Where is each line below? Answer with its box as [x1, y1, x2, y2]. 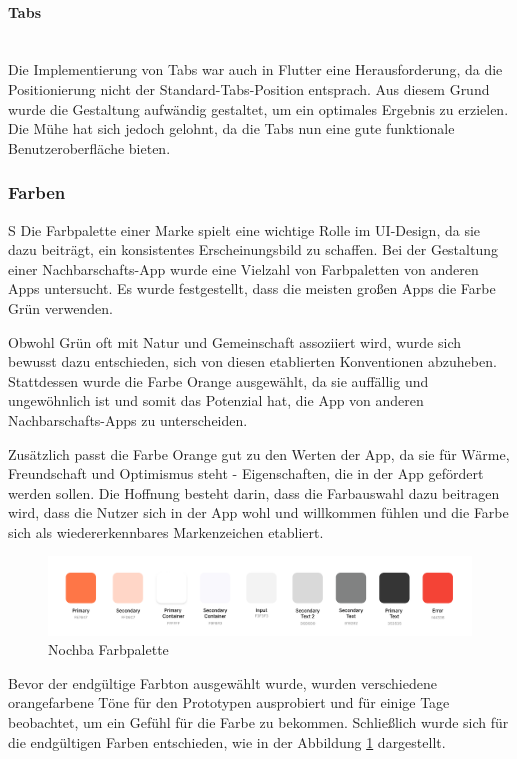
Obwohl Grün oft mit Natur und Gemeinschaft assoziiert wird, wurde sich [8, 331, 461, 352]
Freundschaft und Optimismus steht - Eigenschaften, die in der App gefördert [8, 463, 484, 484]
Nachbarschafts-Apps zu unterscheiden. [8, 409, 248, 430]
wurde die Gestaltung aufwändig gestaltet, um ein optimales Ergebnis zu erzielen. [8, 98, 509, 119]
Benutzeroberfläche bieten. [8, 137, 171, 158]
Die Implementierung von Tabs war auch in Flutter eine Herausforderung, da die [8, 59, 503, 80]
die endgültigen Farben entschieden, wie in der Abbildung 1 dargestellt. [8, 731, 446, 752]
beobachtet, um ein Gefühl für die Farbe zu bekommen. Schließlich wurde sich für [8, 711, 509, 732]
